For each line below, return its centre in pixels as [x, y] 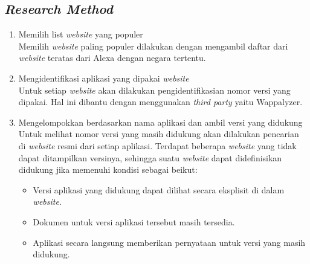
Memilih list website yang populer [81, 34]
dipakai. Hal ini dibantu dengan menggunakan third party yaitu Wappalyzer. [160, 102]
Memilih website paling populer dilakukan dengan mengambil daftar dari [153, 46]
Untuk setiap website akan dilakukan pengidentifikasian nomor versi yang [154, 90]
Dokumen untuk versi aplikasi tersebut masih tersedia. [134, 221]
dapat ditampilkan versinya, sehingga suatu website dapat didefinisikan [150, 157]
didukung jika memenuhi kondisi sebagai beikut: [108, 169]
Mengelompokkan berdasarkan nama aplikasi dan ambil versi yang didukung [160, 122]
